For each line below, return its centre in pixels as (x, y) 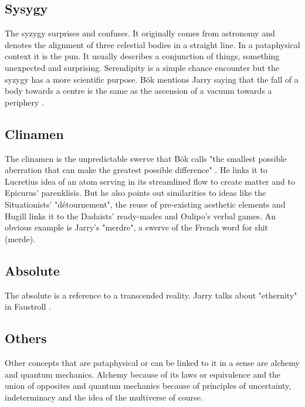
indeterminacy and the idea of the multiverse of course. (104, 397)
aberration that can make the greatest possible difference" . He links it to (136, 170)
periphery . (25, 102)
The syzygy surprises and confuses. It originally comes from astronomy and (140, 33)
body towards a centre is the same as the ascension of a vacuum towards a (138, 91)
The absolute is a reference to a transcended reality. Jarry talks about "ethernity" (151, 295)
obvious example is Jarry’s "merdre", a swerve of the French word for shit (137, 227)
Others (26, 338)
